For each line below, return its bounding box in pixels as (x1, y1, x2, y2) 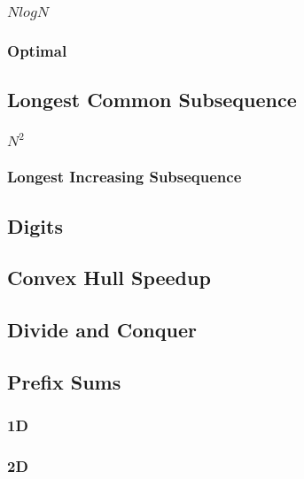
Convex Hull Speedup (7, 264, 211, 291)
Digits (7, 212, 63, 239)
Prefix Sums (7, 367, 121, 395)
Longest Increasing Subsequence (7, 166, 242, 188)
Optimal (7, 39, 67, 61)
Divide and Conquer (7, 316, 197, 344)
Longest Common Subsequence (7, 86, 297, 113)
